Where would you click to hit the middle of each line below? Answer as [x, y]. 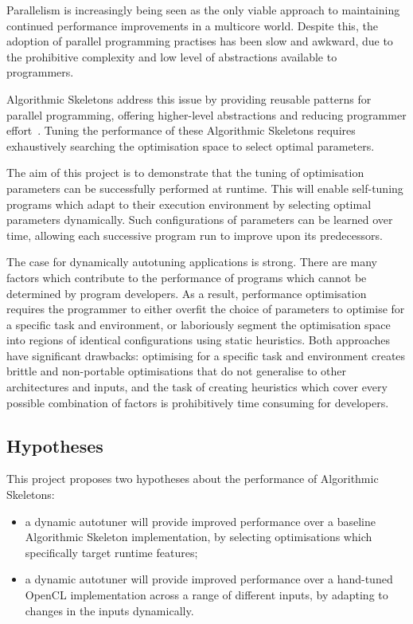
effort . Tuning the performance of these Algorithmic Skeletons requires [181, 130]
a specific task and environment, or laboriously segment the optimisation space [199, 324]
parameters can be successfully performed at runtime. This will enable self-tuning [205, 188]
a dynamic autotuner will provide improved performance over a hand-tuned [209, 579]
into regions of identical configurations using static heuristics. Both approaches [198, 340]
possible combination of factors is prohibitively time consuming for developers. [198, 402]
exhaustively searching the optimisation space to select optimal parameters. [191, 145]
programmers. [40, 72]
